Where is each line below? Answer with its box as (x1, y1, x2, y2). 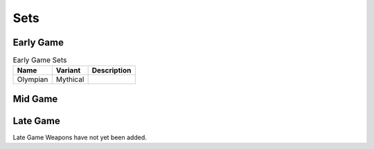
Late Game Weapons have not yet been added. (12, 133, 147, 141)
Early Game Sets (12, 55, 67, 65)
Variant (55, 66, 81, 75)
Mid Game (12, 93, 58, 105)
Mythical (55, 74, 84, 84)
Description (91, 66, 132, 75)
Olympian (17, 74, 48, 84)
